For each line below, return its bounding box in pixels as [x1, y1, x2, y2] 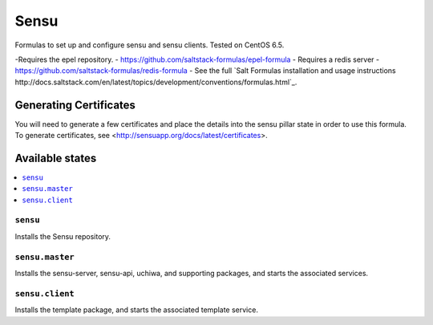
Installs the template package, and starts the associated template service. [14, 305, 258, 315]
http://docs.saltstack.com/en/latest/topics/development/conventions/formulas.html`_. [14, 77, 297, 87]
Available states [14, 151, 97, 165]
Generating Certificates [14, 98, 136, 112]
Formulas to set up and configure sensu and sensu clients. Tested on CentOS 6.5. [14, 40, 285, 50]
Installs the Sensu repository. [14, 231, 111, 241]
